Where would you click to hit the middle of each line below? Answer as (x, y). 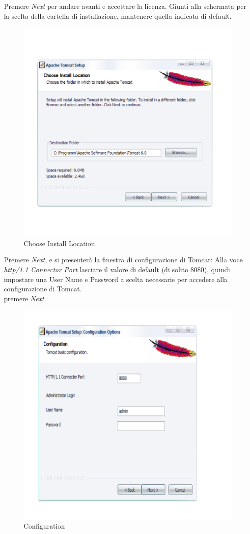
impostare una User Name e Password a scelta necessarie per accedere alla (116, 279)
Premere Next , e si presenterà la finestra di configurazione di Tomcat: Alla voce (123, 260)
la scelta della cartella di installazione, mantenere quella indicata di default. (118, 16)
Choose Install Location (59, 243)
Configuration (44, 525)
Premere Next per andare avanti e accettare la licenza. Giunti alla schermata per (125, 6)
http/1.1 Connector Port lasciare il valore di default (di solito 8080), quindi (117, 269)
